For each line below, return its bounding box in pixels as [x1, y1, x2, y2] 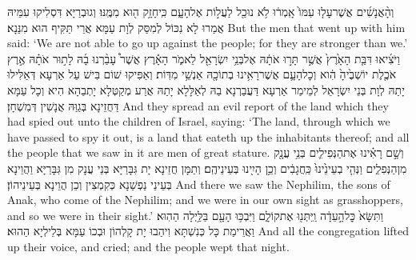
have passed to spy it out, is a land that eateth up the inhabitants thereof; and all [7, 128, 410, 145]
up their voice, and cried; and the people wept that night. [7, 238, 290, 254]
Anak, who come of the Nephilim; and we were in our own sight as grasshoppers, [7, 191, 403, 208]
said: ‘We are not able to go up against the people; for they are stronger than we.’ [7, 34, 408, 51]
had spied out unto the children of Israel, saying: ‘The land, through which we [7, 113, 390, 130]
